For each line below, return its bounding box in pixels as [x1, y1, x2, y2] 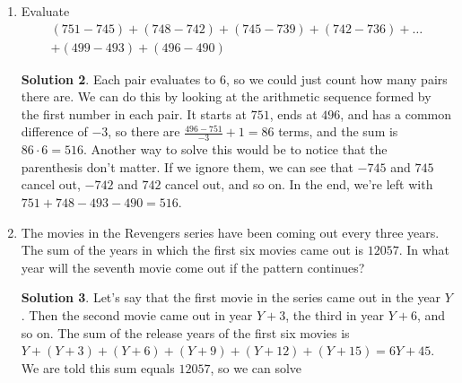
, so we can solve [210, 358, 302, 377]
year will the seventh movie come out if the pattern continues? [21, 257, 365, 276]
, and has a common [340, 104, 452, 123]
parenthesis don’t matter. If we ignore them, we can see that [21, 157, 353, 176]
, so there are [108, 122, 180, 141]
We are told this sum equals [21, 358, 175, 377]
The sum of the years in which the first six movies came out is [21, 240, 363, 259]
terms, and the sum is [278, 122, 398, 141]
